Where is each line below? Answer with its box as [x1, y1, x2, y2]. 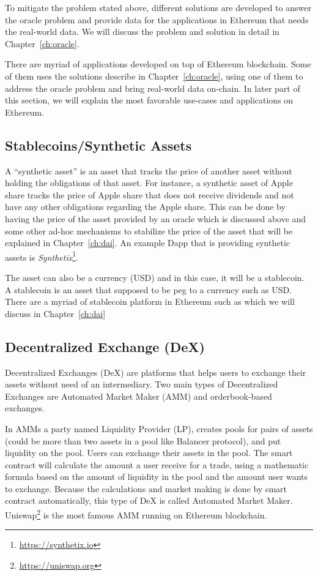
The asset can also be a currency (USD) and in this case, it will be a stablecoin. [5, 271, 305, 283]
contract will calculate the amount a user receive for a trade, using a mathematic [5, 458, 309, 471]
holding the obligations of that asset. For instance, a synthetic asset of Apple [5, 176, 293, 189]
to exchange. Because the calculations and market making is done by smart [5, 482, 287, 495]
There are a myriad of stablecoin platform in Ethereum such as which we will [5, 295, 295, 308]
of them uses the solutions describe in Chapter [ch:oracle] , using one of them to [5, 69, 303, 82]
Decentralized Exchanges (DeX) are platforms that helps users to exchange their [5, 365, 306, 378]
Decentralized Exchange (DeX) [5, 337, 205, 356]
